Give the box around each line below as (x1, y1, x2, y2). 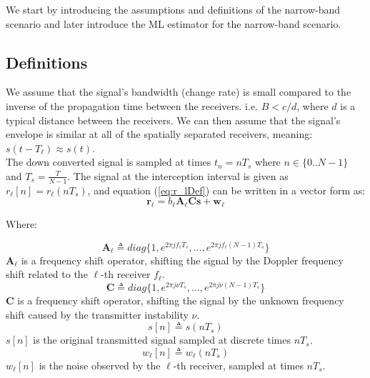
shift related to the (6, 267, 88, 282)
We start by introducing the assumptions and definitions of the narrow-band (6, 2, 341, 16)
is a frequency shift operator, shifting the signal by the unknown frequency (17, 293, 344, 308)
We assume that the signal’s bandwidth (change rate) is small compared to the (6, 84, 351, 99)
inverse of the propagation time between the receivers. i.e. (6, 98, 258, 113)
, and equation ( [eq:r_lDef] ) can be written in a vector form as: (87, 182, 366, 197)
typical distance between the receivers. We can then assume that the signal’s (6, 112, 341, 127)
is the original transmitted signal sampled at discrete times (33, 332, 291, 347)
